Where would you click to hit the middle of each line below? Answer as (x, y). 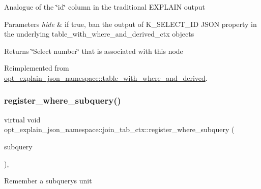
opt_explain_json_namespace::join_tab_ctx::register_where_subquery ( (119, 129)
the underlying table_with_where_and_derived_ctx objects (99, 34)
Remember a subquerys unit (48, 181)
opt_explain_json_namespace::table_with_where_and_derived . (106, 77)
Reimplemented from (37, 68)
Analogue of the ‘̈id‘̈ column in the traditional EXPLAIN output (105, 7)
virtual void (22, 119)
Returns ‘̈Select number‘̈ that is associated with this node (94, 51)
